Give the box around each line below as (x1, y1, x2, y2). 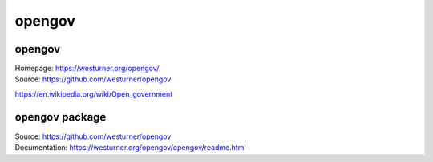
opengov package (14, 110, 107, 124)
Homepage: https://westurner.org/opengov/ (14, 64, 160, 73)
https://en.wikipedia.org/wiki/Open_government (14, 89, 173, 99)
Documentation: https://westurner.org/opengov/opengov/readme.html (14, 143, 246, 152)
